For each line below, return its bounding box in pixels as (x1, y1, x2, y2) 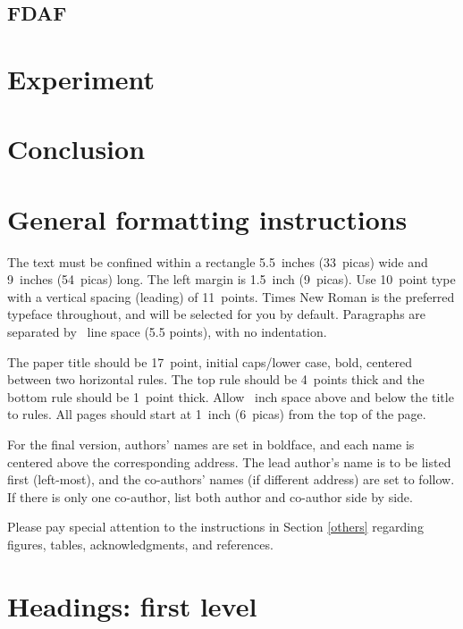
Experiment (7, 60, 156, 96)
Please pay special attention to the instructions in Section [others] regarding (7, 517, 424, 536)
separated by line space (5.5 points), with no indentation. (7, 323, 327, 341)
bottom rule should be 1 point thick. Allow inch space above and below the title (7, 387, 454, 406)
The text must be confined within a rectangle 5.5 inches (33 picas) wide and (7, 252, 428, 271)
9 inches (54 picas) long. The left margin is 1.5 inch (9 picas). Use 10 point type (7, 270, 456, 289)
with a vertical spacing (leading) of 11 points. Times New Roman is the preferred (7, 287, 455, 306)
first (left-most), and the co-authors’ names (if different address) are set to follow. (7, 470, 455, 489)
